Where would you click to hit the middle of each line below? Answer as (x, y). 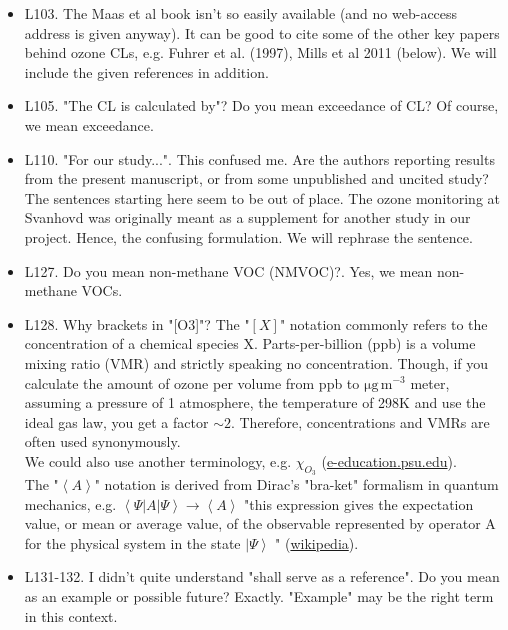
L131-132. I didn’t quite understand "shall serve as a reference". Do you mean (262, 576)
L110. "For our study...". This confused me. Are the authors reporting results (259, 158)
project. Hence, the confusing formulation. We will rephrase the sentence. (248, 236)
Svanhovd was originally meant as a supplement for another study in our (247, 217)
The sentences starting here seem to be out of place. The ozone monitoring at (262, 197)
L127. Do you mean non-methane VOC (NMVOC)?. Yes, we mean (228, 270)
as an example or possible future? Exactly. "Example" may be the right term (259, 596)
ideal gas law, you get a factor (116, 421)
